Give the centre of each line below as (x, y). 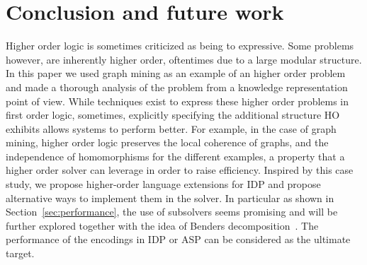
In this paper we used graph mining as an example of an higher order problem (176, 73)
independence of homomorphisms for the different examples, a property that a (175, 156)
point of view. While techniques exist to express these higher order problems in (177, 101)
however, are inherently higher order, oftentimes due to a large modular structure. (184, 59)
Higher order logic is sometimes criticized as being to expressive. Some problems (180, 46)
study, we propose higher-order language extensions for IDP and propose (163, 184)
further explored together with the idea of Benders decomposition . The (162, 225)
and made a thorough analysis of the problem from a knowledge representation (177, 87)
